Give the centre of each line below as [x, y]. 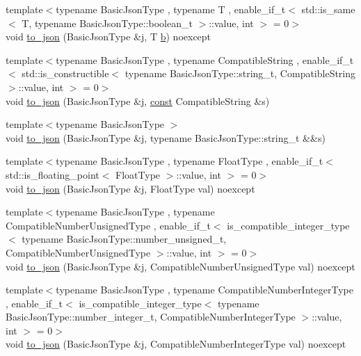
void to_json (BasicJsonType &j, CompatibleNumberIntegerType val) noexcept [176, 344]
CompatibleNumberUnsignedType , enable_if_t [108, 225]
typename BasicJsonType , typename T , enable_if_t [171, 9]
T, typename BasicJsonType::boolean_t [107, 23]
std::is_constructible [65, 73]
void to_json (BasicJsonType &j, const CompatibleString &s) [138, 100]
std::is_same [328, 9]
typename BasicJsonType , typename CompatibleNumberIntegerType [204, 290]
